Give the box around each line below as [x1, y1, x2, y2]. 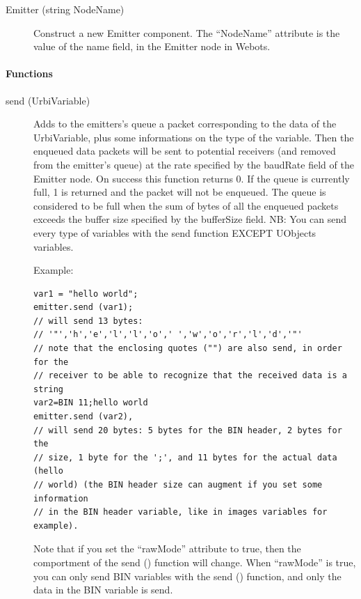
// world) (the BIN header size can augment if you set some [33, 480, 323, 490]
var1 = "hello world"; [33, 288, 138, 299]
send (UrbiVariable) [6, 93, 90, 107]
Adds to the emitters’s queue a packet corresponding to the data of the [33, 116, 337, 131]
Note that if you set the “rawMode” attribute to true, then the [33, 541, 301, 556]
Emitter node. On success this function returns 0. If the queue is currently [33, 171, 350, 185]
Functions [6, 66, 53, 81]
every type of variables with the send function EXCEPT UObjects [33, 225, 316, 240]
